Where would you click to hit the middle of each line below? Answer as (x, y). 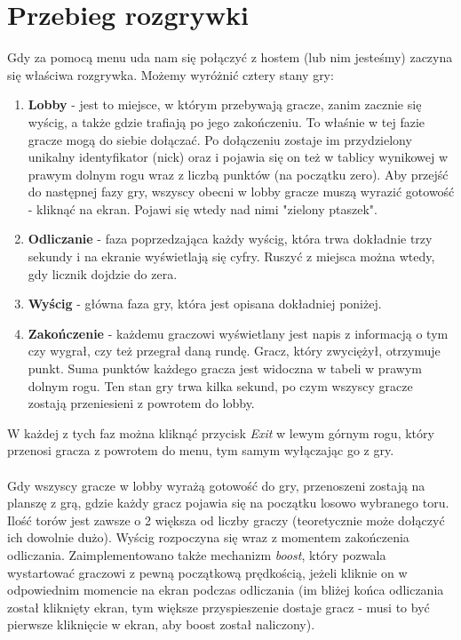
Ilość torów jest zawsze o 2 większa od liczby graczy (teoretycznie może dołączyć (226, 520)
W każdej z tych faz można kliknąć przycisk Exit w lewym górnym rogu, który (221, 432)
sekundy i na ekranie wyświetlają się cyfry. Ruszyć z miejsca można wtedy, (231, 256)
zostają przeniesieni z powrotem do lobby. (141, 403)
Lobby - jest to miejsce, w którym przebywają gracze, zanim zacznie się (225, 104)
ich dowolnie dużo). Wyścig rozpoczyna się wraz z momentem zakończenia (208, 537)
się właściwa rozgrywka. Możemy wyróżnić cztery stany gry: (171, 74)
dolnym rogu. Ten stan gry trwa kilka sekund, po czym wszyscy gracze (220, 385)
